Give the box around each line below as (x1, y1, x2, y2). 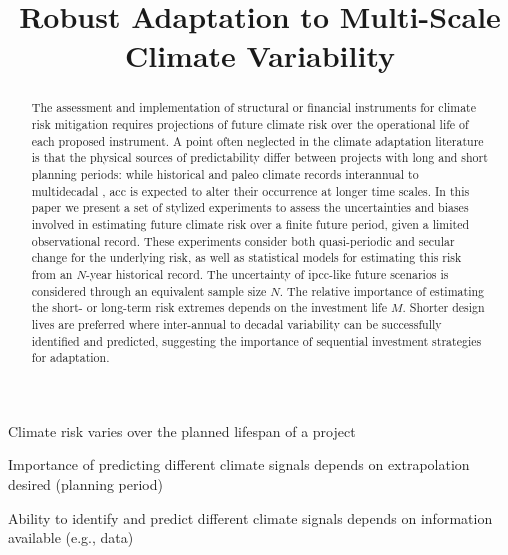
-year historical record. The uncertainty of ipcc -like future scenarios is (86, 265, 449, 282)
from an (31, 265, 73, 282)
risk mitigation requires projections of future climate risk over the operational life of (31, 116, 469, 133)
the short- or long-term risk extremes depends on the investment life (31, 299, 387, 316)
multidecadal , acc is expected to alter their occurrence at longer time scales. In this (31, 182, 470, 199)
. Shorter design (402, 299, 485, 316)
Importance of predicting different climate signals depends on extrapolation (8, 454, 470, 475)
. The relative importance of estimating (279, 282, 485, 299)
